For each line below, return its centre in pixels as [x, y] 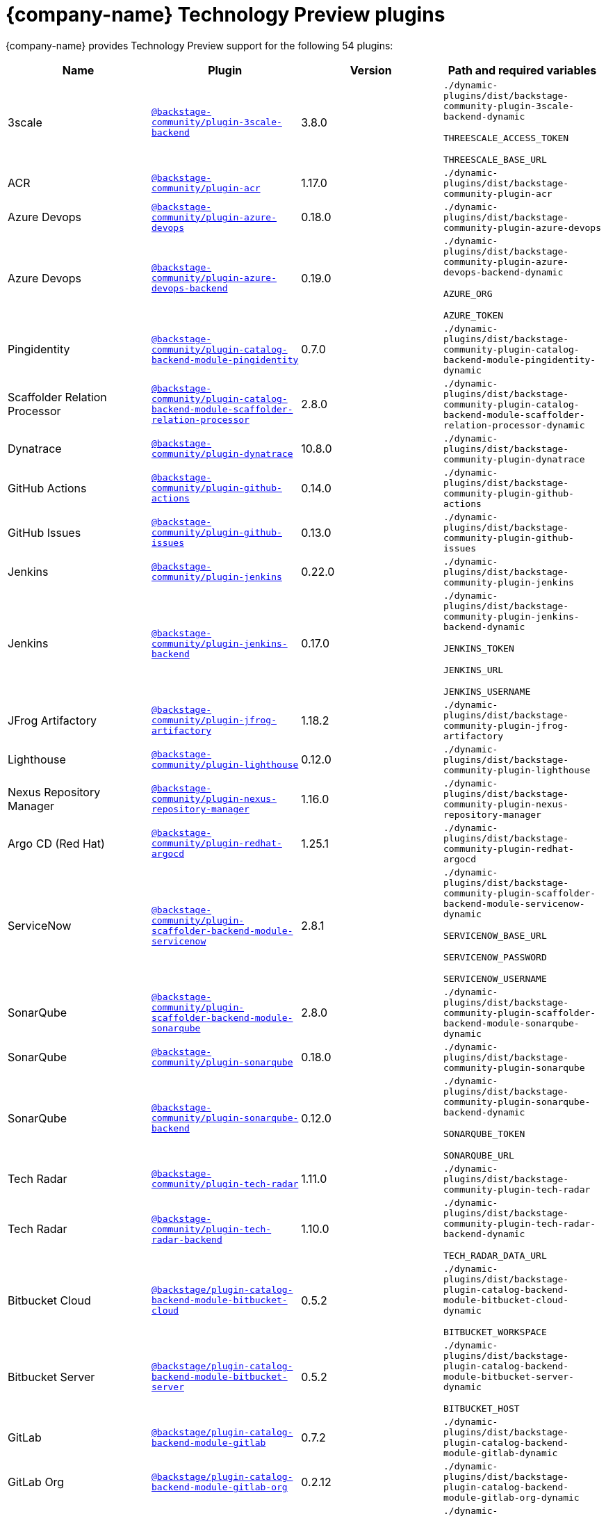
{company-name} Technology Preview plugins [226, 15]
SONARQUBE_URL [479, 1155]
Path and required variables [522, 70]
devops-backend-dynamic [503, 272]
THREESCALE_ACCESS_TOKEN [506, 138]
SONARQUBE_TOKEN [484, 1134]
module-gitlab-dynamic [501, 1453]
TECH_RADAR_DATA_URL [495, 1255]
